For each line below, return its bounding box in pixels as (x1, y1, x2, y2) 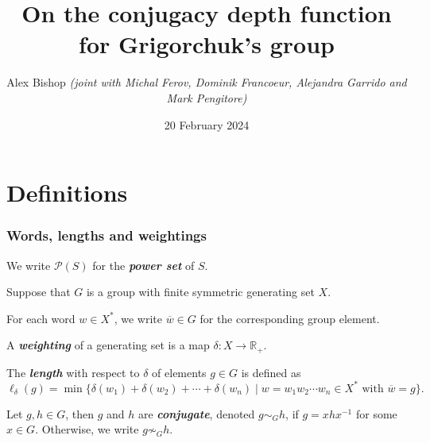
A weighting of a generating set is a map (6, 337, 210, 353)
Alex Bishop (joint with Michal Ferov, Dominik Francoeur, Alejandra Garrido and (6, 74, 407, 91)
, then (65, 405, 94, 422)
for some (355, 405, 397, 422)
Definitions (6, 176, 128, 209)
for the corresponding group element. (200, 310, 380, 326)
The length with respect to (6, 364, 140, 380)
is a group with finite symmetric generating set (86, 283, 315, 300)
